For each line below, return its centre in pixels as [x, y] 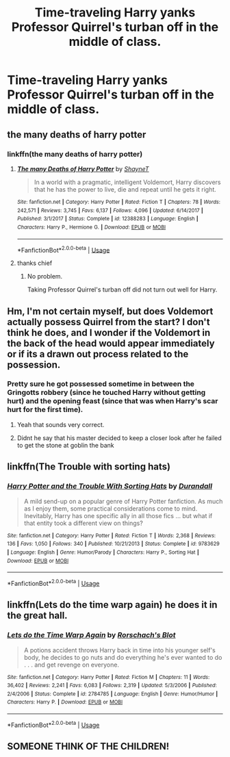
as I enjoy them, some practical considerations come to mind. [111, 509]
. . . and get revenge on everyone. [72, 665]
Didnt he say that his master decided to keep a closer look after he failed [119, 438]
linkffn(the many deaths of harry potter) [75, 154]
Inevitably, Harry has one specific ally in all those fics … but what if [118, 515]
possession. [34, 364]
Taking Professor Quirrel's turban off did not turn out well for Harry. [122, 290]
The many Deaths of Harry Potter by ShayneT [83, 168]
